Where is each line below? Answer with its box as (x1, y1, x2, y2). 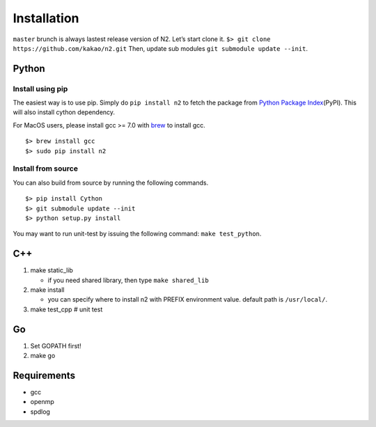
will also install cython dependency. (13, 108, 115, 116)
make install (30, 286, 65, 294)
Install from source (13, 164, 78, 173)
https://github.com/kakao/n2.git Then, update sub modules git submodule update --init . (13, 44, 308, 52)
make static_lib (30, 266, 73, 274)
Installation (13, 10, 79, 26)
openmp (30, 398, 55, 406)
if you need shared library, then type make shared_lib (47, 276, 209, 284)
